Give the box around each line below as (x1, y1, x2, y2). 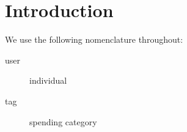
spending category (29, 115, 97, 128)
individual (29, 74, 67, 87)
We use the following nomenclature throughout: (5, 33, 183, 46)
